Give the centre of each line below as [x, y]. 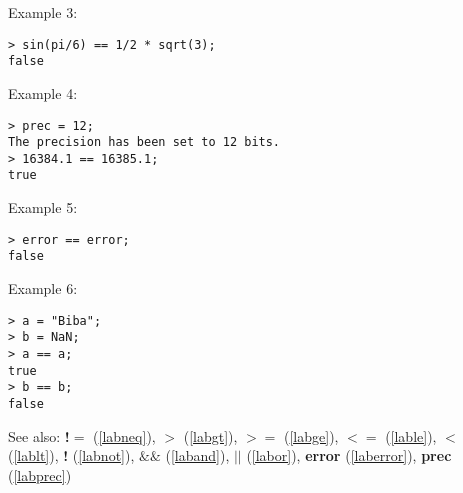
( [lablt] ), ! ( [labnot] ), [71, 455]
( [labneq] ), [124, 435]
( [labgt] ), [210, 435]
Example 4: [43, 92]
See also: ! [39, 435]
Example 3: [43, 12]
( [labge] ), [311, 435]
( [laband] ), [197, 455]
